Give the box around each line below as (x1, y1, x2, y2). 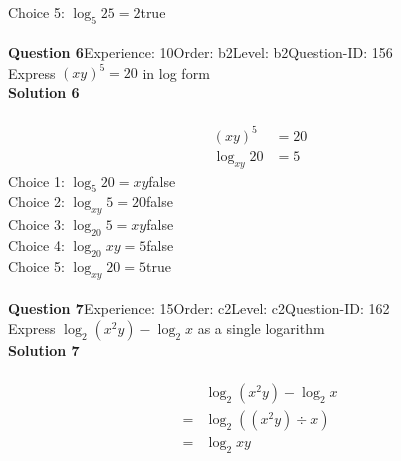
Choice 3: (8, 214, 65, 235)
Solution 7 (8, 339, 80, 360)
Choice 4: (8, 235, 65, 256)
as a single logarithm (197, 317, 325, 338)
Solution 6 (8, 82, 80, 103)
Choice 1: (8, 170, 65, 191)
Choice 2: (8, 191, 65, 212)
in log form (142, 62, 210, 83)
